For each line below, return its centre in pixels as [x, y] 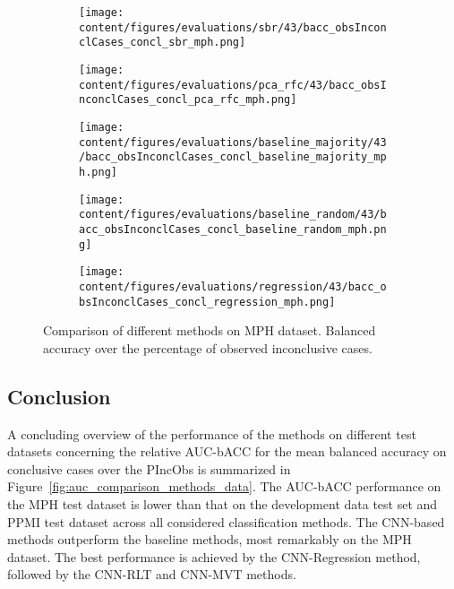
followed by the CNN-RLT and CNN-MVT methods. [152, 574]
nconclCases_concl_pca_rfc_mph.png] [188, 100]
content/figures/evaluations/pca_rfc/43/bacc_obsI [233, 85]
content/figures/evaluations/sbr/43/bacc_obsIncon [233, 27]
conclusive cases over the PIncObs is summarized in [149, 468]
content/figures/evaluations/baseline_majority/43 [233, 142]
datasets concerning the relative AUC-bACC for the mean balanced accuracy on [227, 451]
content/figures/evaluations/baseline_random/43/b [233, 215]
